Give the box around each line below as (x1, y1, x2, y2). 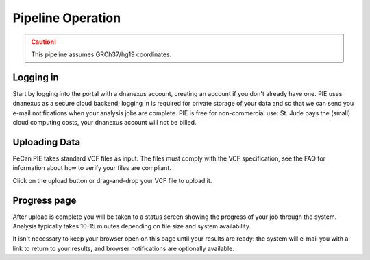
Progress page (12, 194, 77, 206)
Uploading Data (12, 136, 81, 147)
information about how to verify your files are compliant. (12, 164, 171, 172)
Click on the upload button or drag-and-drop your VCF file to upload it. (12, 176, 212, 185)
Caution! (31, 38, 57, 46)
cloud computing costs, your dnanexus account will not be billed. (12, 119, 197, 127)
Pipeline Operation (12, 10, 121, 25)
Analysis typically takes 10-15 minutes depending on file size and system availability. (12, 222, 251, 230)
